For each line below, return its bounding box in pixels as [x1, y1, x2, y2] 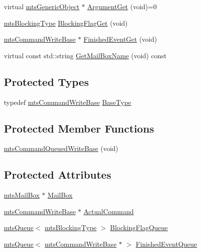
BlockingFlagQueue [110, 222, 168, 233]
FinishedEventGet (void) [83, 34, 157, 44]
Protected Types [4, 74, 89, 89]
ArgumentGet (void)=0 [87, 1, 157, 11]
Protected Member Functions [4, 120, 155, 135]
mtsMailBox [4, 190, 40, 200]
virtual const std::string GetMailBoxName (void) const [4, 50, 167, 60]
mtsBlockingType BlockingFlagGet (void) [4, 17, 128, 28]
